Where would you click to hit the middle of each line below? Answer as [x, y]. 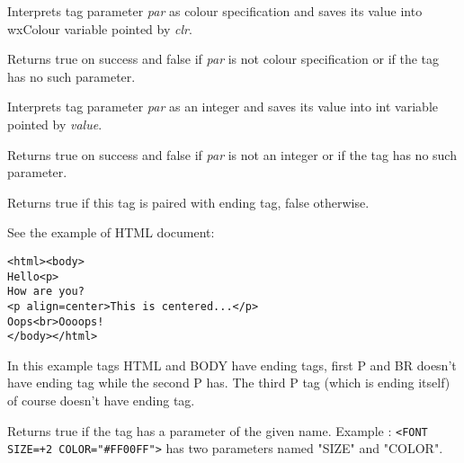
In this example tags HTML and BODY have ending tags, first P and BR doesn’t [232, 365]
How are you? [46, 292]
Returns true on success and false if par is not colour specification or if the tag [223, 59]
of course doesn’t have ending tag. [101, 401]
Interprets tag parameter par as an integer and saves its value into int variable [223, 107]
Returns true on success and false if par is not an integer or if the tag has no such [232, 154]
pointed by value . [55, 124]
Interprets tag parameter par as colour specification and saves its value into [215, 11]
